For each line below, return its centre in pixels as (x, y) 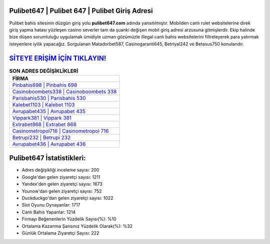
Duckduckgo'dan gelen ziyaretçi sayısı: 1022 (67, 198)
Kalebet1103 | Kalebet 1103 (43, 104)
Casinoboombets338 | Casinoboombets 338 (64, 91)
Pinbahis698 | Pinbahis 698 (45, 85)
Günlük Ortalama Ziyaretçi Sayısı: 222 (60, 233)
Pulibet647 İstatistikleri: (47, 158)
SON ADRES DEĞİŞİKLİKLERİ (44, 71)
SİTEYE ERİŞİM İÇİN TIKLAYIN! (58, 58)
